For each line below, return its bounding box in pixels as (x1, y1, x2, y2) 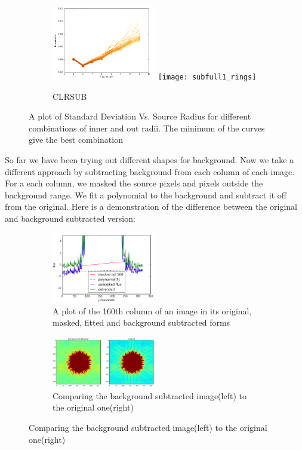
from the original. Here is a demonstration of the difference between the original (5, 200, 297, 213)
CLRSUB (53, 90, 87, 102)
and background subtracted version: (5, 212, 135, 224)
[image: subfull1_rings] (158, 72, 257, 81)
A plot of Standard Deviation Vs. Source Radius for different (29, 110, 251, 123)
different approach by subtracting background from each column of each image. (5, 165, 295, 177)
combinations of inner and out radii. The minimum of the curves (29, 121, 265, 134)
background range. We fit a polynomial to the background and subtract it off (5, 188, 287, 201)
